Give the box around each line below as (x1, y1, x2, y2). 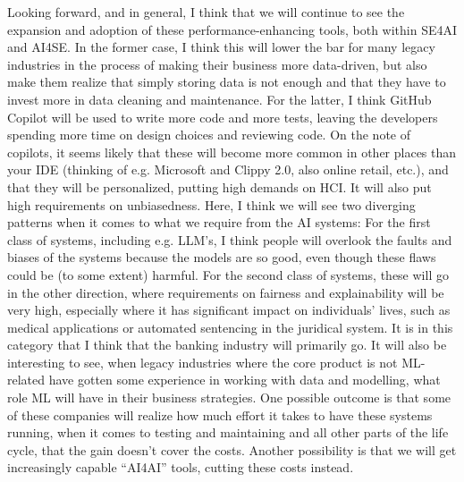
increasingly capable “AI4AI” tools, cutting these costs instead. (7, 458, 354, 477)
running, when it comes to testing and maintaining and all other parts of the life (7, 423, 449, 442)
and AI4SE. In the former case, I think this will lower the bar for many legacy (7, 38, 435, 56)
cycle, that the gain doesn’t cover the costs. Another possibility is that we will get (7, 440, 457, 459)
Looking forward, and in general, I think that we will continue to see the (7, 3, 405, 21)
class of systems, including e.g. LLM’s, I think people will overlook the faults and (7, 230, 452, 249)
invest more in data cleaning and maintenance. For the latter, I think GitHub (7, 89, 432, 108)
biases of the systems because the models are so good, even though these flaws (7, 248, 436, 266)
